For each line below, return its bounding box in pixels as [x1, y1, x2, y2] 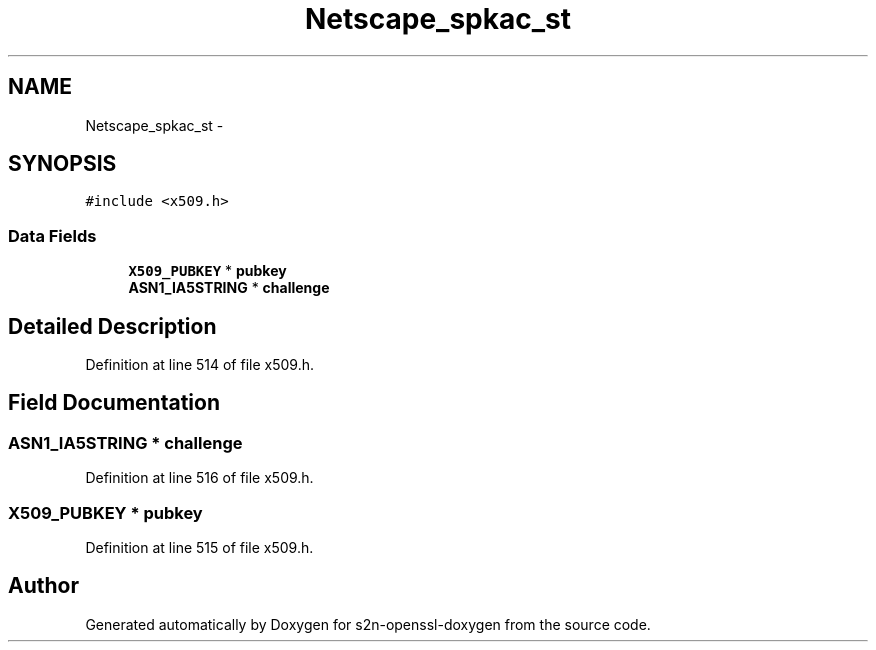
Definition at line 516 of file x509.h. [85, 469, 314, 487]
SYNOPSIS [8, 151, 117, 177]
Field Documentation [8, 390, 220, 416]
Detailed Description [8, 313, 217, 339]
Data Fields [8, 225, 97, 246]
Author [8, 573, 79, 599]
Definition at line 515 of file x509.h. [85, 539, 314, 556]
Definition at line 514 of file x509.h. [85, 356, 315, 374]
